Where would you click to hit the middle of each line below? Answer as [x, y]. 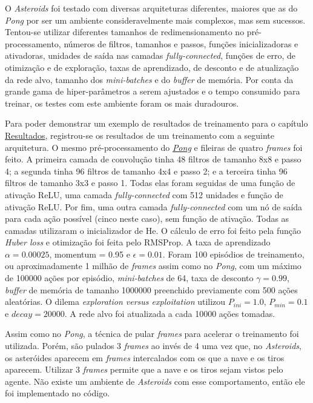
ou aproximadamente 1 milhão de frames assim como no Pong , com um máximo [153, 266]
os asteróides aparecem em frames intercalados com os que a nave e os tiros [145, 357]
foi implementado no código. [58, 393]
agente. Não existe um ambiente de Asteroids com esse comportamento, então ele [155, 381]
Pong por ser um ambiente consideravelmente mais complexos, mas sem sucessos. [155, 20]
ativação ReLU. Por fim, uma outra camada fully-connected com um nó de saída [154, 206]
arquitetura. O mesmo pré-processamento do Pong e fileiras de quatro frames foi [154, 147]
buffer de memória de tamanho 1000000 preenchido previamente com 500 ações [151, 289]
